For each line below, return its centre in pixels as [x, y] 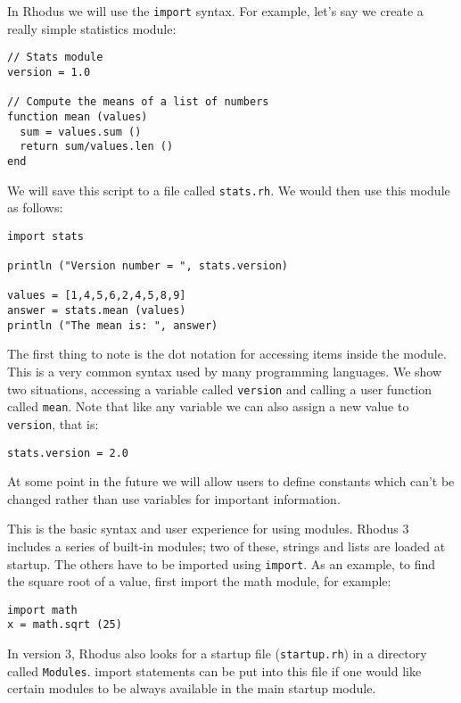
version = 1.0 [49, 72]
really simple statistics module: [92, 28]
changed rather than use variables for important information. [174, 498]
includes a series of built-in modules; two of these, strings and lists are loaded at [226, 546]
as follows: [35, 207]
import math [42, 610]
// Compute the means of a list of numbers [138, 102]
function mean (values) [78, 116]
